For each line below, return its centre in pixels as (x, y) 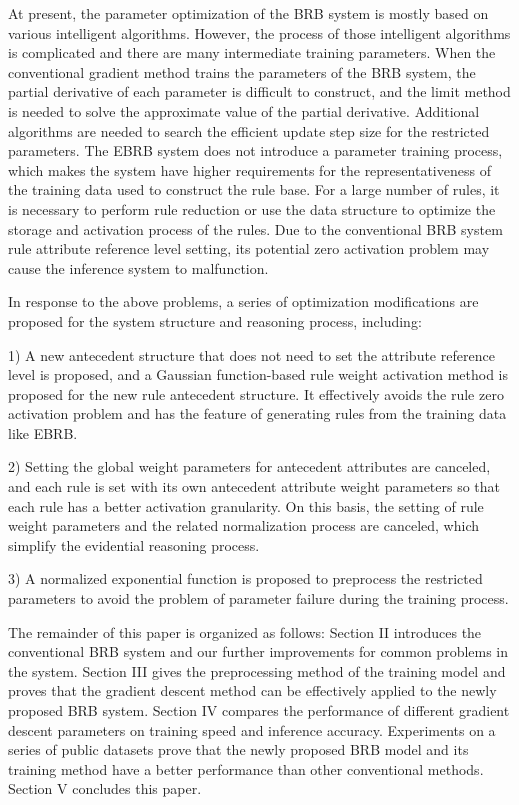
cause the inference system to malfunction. (138, 267)
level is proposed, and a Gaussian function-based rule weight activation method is (258, 374)
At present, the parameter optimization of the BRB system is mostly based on (248, 13)
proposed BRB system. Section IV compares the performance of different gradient (259, 710)
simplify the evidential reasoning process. (134, 544)
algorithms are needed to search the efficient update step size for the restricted (249, 130)
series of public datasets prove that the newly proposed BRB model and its (238, 749)
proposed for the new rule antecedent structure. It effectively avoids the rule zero (256, 393)
